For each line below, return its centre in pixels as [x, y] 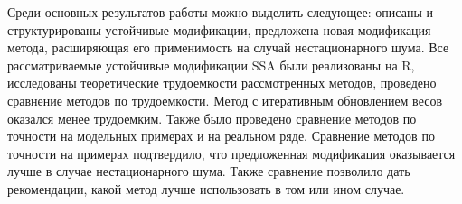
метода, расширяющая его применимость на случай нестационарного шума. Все [228, 47]
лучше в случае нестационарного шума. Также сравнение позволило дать [209, 171]
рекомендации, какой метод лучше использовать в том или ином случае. [206, 188]
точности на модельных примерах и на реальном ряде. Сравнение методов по [221, 136]
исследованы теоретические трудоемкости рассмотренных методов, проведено [222, 83]
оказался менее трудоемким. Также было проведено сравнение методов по [212, 118]
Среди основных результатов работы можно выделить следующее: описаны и [220, 12]
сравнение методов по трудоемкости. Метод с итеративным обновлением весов [225, 100]
